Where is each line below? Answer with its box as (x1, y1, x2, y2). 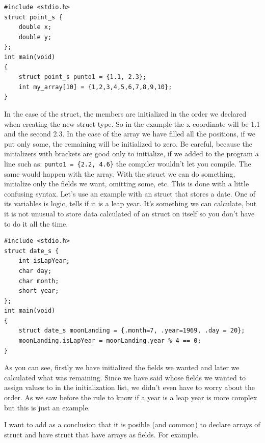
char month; (18, 277, 59, 285)
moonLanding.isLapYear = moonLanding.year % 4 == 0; (18, 337, 201, 345)
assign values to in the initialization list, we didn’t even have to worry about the (4, 382, 255, 393)
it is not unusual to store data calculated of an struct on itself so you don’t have (4, 208, 255, 218)
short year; (18, 287, 59, 295)
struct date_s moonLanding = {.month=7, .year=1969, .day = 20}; (18, 327, 245, 335)
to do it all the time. (4, 218, 68, 229)
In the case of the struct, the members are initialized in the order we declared (4, 108, 247, 119)
